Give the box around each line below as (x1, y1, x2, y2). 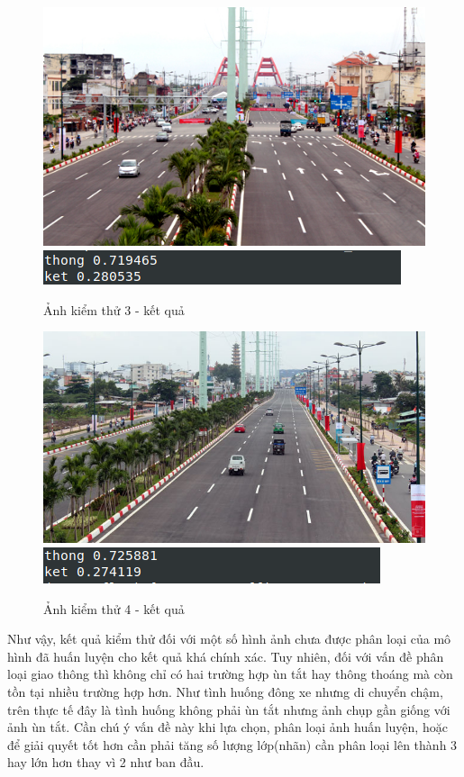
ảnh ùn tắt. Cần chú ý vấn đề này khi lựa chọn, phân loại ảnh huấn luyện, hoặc (7, 718, 448, 736)
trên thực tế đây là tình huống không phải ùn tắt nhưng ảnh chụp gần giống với (7, 700, 450, 718)
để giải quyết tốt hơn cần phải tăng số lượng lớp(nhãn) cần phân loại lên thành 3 (7, 735, 458, 754)
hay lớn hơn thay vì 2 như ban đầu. (7, 753, 205, 772)
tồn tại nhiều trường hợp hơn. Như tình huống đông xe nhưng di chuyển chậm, (7, 682, 443, 700)
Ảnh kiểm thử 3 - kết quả (43, 300, 185, 319)
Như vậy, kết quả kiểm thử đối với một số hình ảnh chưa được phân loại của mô (7, 629, 451, 648)
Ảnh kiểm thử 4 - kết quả (43, 599, 185, 618)
